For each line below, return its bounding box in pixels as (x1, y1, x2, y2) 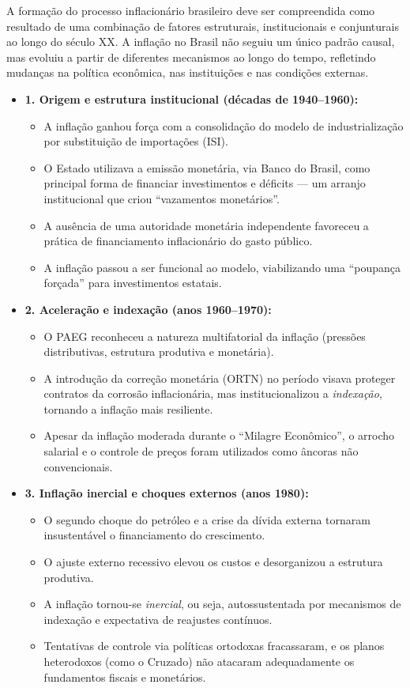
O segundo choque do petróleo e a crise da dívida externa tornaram (43, 511, 371, 527)
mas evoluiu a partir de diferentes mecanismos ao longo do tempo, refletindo (6, 48, 376, 65)
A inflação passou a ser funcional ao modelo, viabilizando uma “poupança (43, 259, 401, 275)
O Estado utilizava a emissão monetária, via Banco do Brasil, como (43, 159, 371, 176)
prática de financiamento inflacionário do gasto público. (43, 232, 313, 249)
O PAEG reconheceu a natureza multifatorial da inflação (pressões (43, 327, 366, 344)
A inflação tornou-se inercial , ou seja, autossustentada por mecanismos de (43, 595, 401, 612)
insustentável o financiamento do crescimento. (43, 527, 265, 543)
